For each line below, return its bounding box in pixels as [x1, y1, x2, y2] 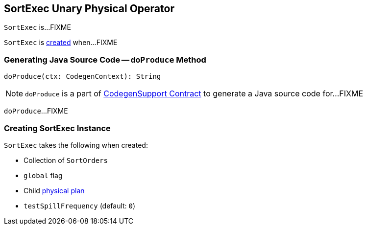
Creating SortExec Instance [4, 123, 111, 133]
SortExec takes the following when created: [4, 140, 148, 149]
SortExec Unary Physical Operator [4, 2, 174, 15]
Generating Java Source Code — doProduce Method [4, 54, 206, 65]
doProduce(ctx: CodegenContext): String [4, 72, 161, 81]
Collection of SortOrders [24, 156, 108, 164]
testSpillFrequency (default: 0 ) [24, 201, 136, 210]
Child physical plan [24, 186, 85, 195]
